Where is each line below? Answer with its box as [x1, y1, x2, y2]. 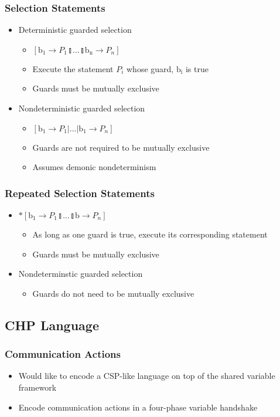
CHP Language [5, 316, 99, 334]
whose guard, [127, 62, 174, 74]
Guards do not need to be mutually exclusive [32, 287, 194, 299]
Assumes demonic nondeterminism [32, 161, 156, 173]
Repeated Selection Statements [5, 185, 155, 200]
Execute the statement [32, 62, 114, 74]
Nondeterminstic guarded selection [18, 267, 143, 280]
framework [18, 381, 57, 393]
